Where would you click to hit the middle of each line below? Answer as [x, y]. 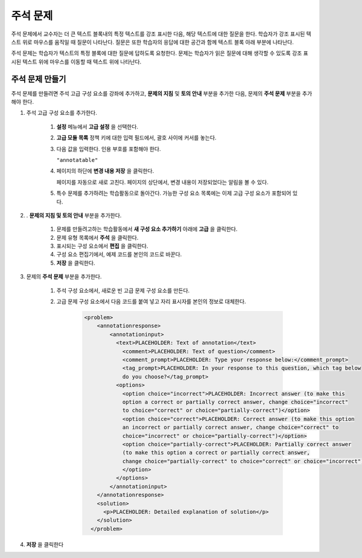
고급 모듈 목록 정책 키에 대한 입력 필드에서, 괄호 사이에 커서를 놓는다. [136, 138]
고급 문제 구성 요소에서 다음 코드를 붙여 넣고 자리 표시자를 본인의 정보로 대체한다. [151, 301]
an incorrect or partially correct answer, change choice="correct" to [230, 428]
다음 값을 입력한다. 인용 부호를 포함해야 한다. [109, 149]
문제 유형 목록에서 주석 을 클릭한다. [97, 237]
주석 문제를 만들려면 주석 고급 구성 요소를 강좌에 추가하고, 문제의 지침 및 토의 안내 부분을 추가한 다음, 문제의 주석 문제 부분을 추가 [162, 93]
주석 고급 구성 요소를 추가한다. [62, 113]
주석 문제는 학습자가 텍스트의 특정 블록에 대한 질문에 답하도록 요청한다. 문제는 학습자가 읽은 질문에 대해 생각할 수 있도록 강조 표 [160, 53]
